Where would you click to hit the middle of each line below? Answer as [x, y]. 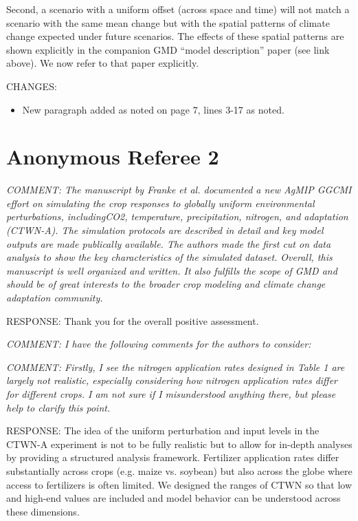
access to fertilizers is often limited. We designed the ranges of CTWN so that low [179, 484]
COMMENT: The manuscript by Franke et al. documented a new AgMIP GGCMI [179, 190]
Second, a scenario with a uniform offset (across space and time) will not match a [178, 9]
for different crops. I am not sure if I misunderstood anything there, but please [171, 394]
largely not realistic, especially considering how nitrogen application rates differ [172, 380]
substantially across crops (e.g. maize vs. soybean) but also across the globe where [179, 470]
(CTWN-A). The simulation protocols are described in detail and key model [165, 230]
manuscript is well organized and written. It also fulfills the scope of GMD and [172, 270]
